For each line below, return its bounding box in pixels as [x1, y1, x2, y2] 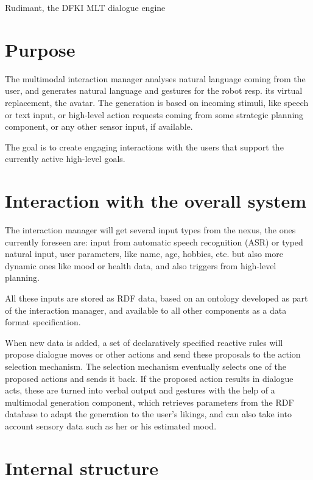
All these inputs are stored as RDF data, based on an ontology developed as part [5, 291, 308, 304]
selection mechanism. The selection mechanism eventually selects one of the [5, 359, 286, 372]
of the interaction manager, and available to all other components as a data [5, 303, 287, 316]
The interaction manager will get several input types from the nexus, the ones [5, 224, 296, 236]
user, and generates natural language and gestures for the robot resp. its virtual [5, 84, 303, 97]
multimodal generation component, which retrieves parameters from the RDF [5, 395, 294, 408]
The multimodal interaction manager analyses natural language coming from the [5, 72, 306, 85]
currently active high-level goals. [5, 152, 125, 165]
